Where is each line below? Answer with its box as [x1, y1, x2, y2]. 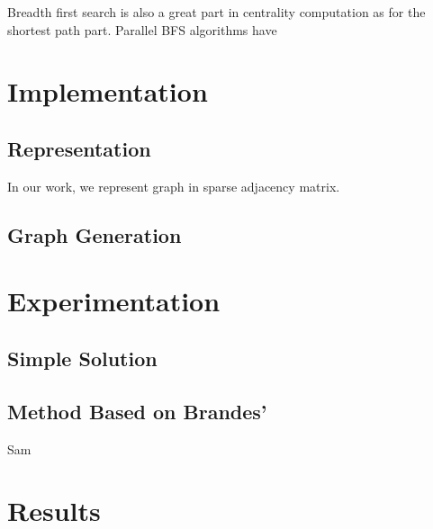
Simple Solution [7, 344, 158, 372]
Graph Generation [7, 220, 182, 248]
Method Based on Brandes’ [7, 397, 267, 425]
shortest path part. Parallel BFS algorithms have [7, 20, 277, 39]
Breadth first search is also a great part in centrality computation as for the [7, 3, 426, 21]
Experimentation [7, 282, 221, 319]
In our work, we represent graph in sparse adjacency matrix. [7, 176, 340, 195]
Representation [7, 134, 151, 162]
